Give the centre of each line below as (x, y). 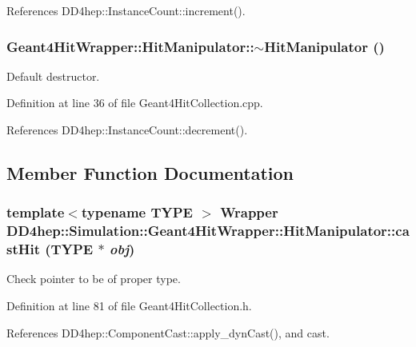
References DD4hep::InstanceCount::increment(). (126, 10)
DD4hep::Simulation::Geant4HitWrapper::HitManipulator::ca (208, 231)
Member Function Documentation (150, 172)
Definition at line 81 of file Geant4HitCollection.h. (129, 306)
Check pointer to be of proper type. (94, 279)
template (36, 212)
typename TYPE (137, 212)
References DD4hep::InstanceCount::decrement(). (127, 130)
